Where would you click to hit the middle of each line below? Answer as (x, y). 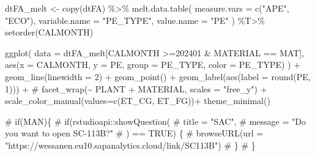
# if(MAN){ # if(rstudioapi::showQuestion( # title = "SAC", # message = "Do (155, 121)
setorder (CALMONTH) (49, 32)
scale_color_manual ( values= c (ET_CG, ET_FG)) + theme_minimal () (138, 101)
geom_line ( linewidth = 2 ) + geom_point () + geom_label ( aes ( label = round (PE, (158, 76)
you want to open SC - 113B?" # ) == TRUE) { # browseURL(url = (134, 133)
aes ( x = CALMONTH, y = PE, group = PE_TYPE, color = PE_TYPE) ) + (153, 65)
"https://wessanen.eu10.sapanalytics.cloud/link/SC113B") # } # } (130, 145)
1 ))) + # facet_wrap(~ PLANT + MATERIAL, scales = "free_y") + (136, 88)
